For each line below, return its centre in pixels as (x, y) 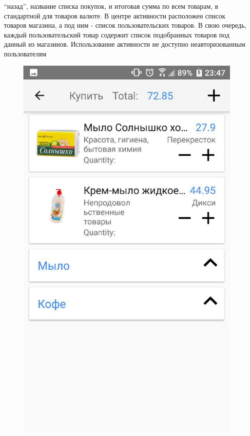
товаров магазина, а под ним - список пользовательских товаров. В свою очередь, (125, 25)
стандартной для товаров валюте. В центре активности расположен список (115, 15)
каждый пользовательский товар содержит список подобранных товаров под (117, 34)
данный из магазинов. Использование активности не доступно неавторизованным (125, 44)
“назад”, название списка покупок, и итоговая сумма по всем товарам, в (111, 6)
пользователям (25, 53)
